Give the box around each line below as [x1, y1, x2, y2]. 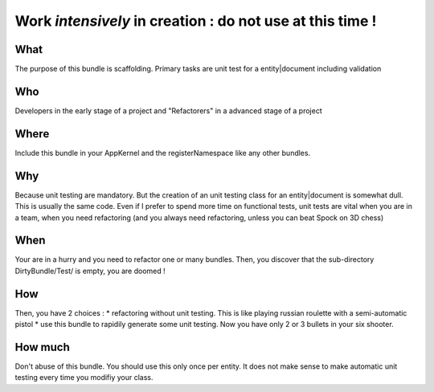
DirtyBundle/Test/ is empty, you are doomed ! [14, 266, 166, 276]
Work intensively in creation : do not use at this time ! [14, 12, 377, 30]
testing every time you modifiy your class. [14, 373, 154, 382]
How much [14, 340, 70, 353]
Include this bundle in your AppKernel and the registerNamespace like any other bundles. [14, 148, 311, 157]
